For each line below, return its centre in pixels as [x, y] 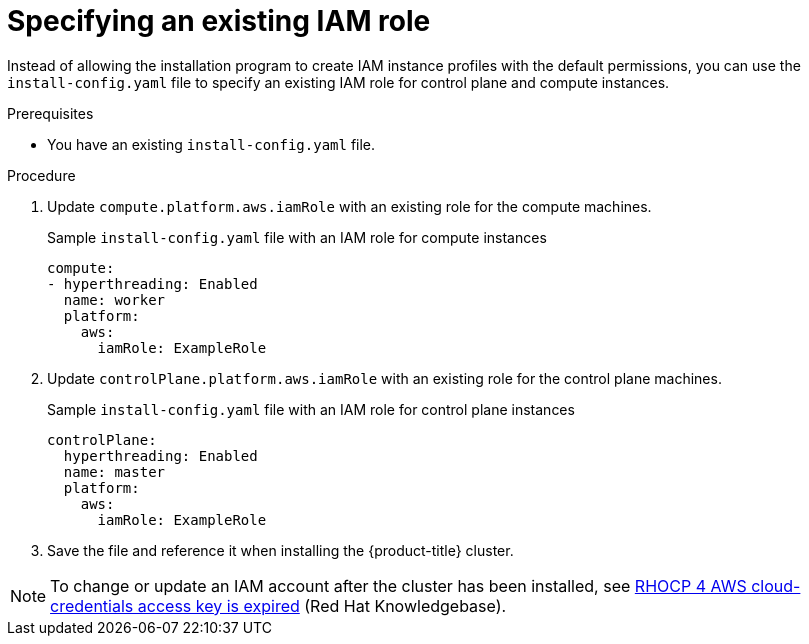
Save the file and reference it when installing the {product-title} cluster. [280, 550]
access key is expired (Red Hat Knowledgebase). [322, 605]
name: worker [114, 299]
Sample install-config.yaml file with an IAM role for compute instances [297, 237]
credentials [92, 605]
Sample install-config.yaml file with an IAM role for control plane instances [311, 409]
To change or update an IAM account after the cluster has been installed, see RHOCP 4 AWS [398, 585]
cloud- [776, 585]
